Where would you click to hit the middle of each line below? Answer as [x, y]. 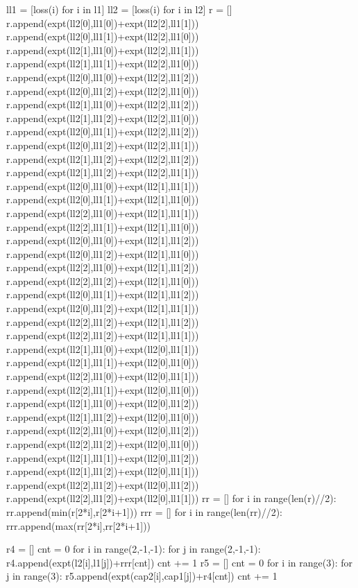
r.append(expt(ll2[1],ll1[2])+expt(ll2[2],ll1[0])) [103, 118]
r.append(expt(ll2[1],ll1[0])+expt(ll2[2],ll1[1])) [103, 50]
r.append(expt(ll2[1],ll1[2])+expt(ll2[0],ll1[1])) [103, 471]
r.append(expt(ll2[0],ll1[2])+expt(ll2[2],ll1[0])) [103, 90]
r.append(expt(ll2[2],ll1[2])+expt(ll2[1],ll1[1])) [103, 335]
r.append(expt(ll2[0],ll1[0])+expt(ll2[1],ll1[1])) [103, 185]
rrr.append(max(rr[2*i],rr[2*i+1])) [79, 525]
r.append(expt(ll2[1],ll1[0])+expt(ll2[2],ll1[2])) [103, 104]
